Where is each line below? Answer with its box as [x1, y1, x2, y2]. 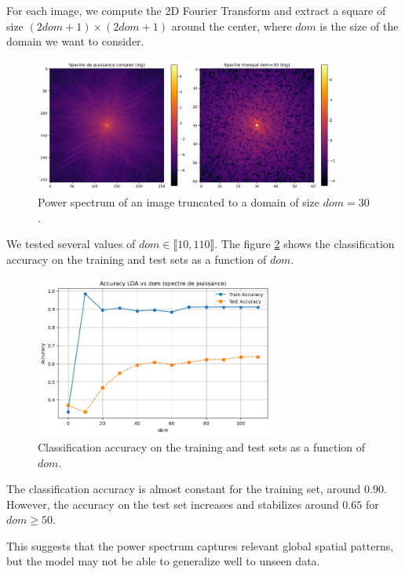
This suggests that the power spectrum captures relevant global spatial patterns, [6, 537, 394, 554]
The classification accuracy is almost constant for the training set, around [6, 481, 361, 497]
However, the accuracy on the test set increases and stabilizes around [6, 495, 339, 512]
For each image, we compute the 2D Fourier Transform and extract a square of [6, 2, 386, 18]
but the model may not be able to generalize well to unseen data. [6, 553, 320, 569]
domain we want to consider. [6, 33, 144, 49]
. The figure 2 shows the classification [214, 236, 395, 252]
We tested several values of [6, 236, 136, 252]
